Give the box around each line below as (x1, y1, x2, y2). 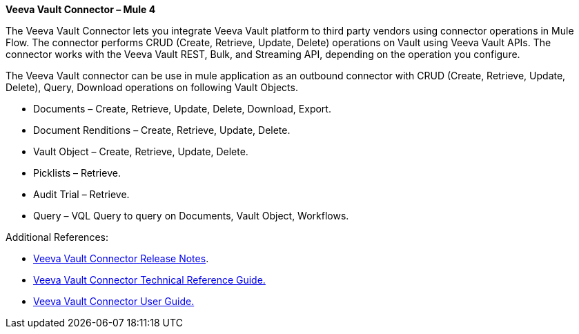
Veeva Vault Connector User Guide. (33, 295, 195, 307)
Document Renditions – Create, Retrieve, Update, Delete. (33, 124, 291, 136)
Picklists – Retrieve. (33, 167, 121, 179)
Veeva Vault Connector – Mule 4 (6, 3, 156, 15)
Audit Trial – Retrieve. (33, 188, 130, 200)
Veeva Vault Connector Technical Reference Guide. (33, 274, 266, 286)
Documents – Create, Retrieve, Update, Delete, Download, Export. (33, 103, 331, 115)
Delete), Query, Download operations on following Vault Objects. (6, 81, 298, 93)
